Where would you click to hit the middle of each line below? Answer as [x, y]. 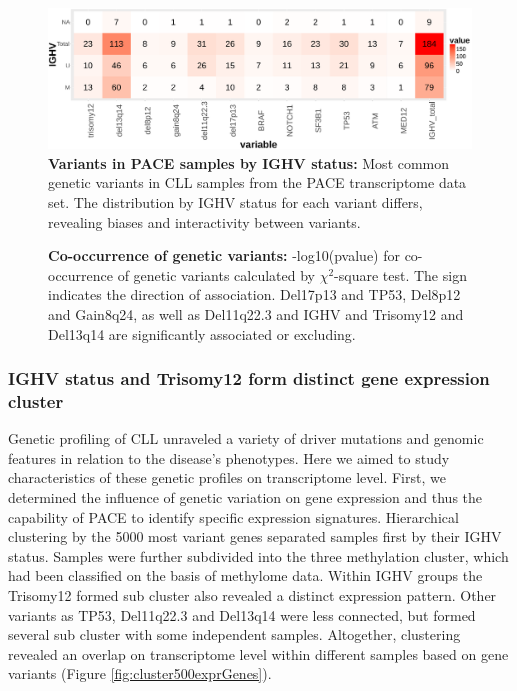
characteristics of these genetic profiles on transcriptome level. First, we [227, 477]
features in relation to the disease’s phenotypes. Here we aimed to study [229, 457]
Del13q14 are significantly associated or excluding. [202, 333]
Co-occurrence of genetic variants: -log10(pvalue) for [224, 255]
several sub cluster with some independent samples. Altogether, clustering [234, 634]
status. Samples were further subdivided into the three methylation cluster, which [258, 555]
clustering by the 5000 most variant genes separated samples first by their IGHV [255, 536]
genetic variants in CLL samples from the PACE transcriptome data [257, 182]
